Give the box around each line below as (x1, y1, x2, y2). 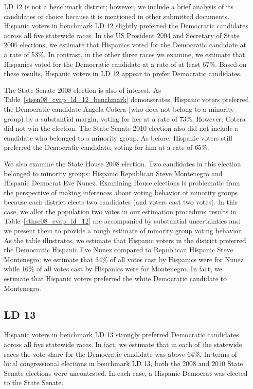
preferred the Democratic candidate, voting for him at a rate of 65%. (4, 142, 209, 152)
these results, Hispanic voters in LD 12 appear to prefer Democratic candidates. (4, 68, 242, 79)
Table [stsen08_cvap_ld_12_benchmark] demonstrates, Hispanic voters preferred (4, 94, 249, 104)
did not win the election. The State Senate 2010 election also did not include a (4, 123, 238, 133)
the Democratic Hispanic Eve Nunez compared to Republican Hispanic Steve (4, 245, 233, 255)
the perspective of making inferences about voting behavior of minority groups (4, 187, 238, 197)
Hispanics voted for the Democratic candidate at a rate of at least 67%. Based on (4, 59, 247, 69)
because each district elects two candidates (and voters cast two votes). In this (4, 197, 238, 207)
